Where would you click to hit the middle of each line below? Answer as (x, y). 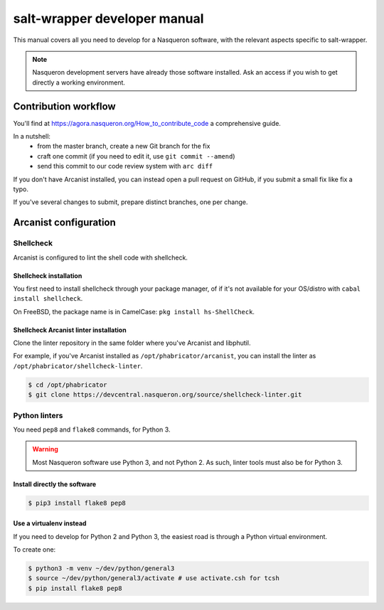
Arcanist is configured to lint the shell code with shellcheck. (101, 257)
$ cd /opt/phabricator (68, 385)
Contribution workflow (65, 106)
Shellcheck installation (48, 275)
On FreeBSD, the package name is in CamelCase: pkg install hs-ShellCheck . (134, 311)
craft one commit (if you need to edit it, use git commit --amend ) (136, 156)
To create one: (34, 550)
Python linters (38, 415)
